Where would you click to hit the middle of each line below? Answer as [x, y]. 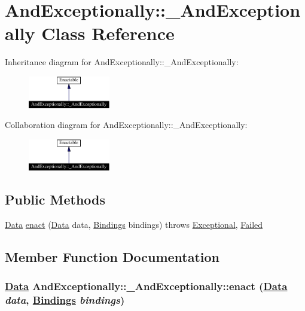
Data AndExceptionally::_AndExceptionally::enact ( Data [146, 286]
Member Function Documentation [112, 257]
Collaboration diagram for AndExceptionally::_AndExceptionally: [126, 125]
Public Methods [55, 199]
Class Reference [108, 33]
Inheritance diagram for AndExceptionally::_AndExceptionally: [122, 62]
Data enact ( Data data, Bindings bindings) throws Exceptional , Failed [134, 225]
